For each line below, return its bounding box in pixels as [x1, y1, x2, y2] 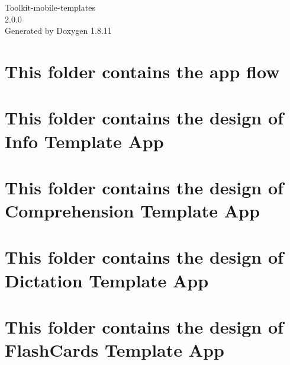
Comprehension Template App [5, 198, 260, 223]
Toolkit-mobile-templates [5, 1, 95, 13]
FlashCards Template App [5, 338, 224, 362]
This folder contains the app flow [5, 59, 280, 83]
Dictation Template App [5, 268, 209, 292]
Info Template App [5, 129, 164, 153]
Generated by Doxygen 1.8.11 [5, 24, 112, 37]
